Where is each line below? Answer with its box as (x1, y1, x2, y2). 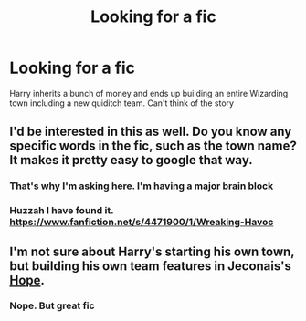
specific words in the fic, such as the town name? (9, 139, 297, 154)
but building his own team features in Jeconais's (9, 258, 292, 274)
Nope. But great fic (9, 299, 95, 312)
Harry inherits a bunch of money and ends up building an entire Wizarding (9, 88, 289, 98)
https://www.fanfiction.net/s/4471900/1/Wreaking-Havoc (9, 216, 274, 229)
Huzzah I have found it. (9, 204, 114, 217)
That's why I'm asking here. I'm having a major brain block (9, 180, 274, 192)
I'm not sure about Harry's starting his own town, (9, 243, 295, 259)
